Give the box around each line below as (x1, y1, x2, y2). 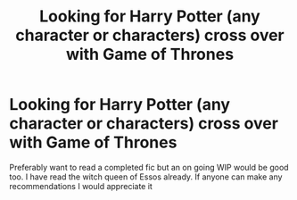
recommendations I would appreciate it (9, 180, 153, 191)
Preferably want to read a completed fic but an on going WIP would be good (9, 162, 289, 172)
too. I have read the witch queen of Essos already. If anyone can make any (9, 171, 283, 182)
